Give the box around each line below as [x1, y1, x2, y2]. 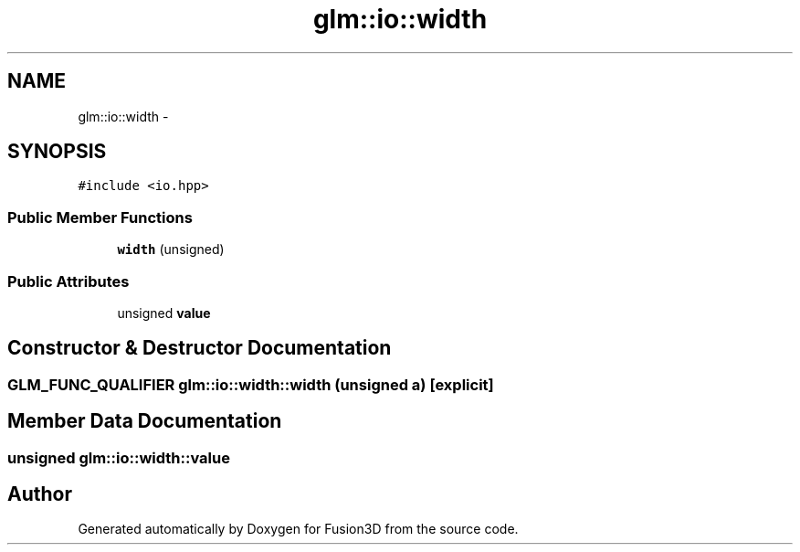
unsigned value [117, 304, 211, 321]
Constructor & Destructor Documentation [7, 336, 392, 360]
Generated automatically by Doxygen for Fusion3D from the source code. [78, 521, 519, 537]
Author [7, 483, 72, 506]
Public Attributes [7, 271, 130, 291]
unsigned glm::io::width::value [7, 448, 230, 467]
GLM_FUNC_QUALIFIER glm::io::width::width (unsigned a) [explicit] [7, 375, 494, 394]
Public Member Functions [7, 207, 193, 227]
